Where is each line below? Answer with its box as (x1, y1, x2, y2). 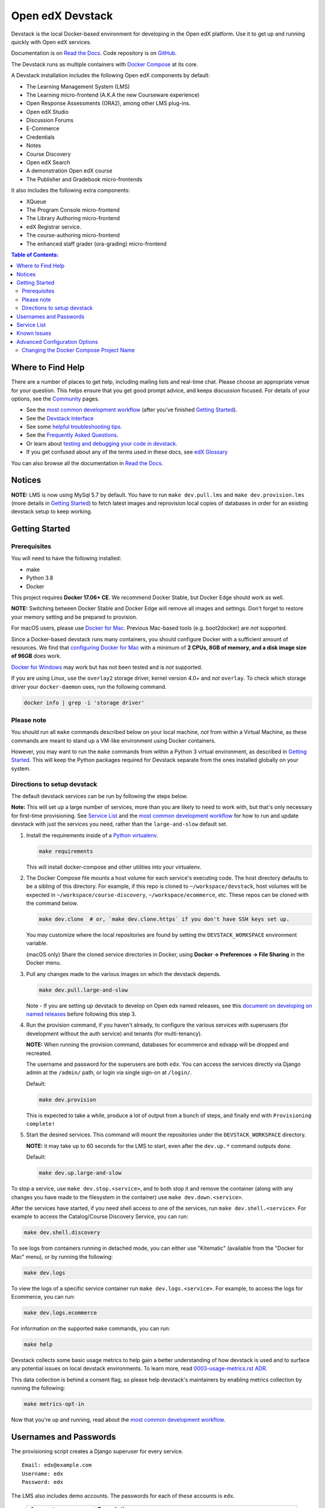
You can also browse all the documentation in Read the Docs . (11, 459, 164, 467)
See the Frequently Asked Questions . (26, 431, 119, 439)
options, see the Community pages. (11, 395, 100, 402)
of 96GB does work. (11, 652, 61, 660)
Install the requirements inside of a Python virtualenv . (26, 831, 159, 838)
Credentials (26, 133, 55, 141)
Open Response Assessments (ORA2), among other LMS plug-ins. (26, 100, 191, 107)
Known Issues (16, 329, 51, 337)
